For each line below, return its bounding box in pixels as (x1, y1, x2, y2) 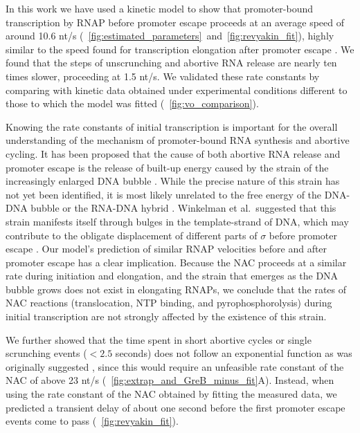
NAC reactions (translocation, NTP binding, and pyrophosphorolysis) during (6, 295, 332, 310)
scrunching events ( (6, 346, 87, 360)
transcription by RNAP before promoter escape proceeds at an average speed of (6, 15, 345, 29)
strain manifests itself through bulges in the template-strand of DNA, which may (6, 214, 349, 228)
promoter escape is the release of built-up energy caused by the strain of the (6, 160, 329, 174)
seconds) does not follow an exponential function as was (115, 346, 352, 360)
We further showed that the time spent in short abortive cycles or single (6, 332, 312, 347)
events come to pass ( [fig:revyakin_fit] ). (6, 414, 179, 428)
